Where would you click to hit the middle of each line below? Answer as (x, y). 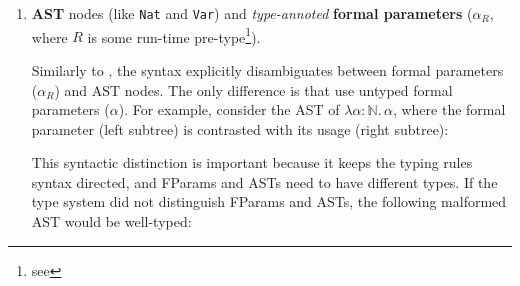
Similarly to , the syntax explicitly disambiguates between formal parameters (267, 69)
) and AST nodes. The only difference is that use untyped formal (253, 89)
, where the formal (449, 109)
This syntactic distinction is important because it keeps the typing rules (252, 162)
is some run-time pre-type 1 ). (174, 35)
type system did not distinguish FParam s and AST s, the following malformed (269, 201)
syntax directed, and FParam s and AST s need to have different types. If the (264, 181)
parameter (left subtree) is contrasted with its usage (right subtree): (240, 128)
